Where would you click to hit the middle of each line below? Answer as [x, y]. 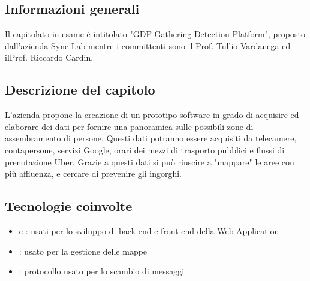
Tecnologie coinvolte [69, 206]
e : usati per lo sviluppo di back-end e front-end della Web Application [149, 230]
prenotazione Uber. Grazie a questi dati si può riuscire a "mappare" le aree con [150, 161]
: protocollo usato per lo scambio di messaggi [102, 271]
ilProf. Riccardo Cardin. [49, 57]
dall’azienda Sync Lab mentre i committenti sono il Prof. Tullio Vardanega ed [148, 45]
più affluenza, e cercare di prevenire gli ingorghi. [93, 173]
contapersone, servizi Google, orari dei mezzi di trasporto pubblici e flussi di [145, 149]
